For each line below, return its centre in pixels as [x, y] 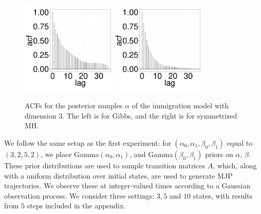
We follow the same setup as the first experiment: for [88, 142]
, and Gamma [151, 154]
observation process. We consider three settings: [79, 195]
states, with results [223, 195]
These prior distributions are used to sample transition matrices [105, 165]
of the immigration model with [180, 105]
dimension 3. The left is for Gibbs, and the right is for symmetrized [131, 115]
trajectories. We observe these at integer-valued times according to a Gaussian [127, 186]
